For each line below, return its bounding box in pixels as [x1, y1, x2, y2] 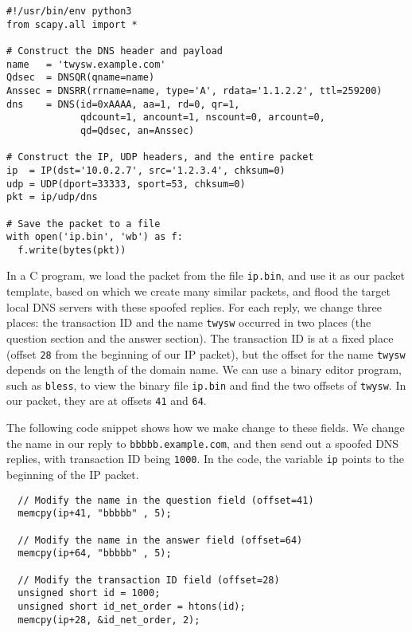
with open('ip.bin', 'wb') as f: [6, 231, 183, 243]
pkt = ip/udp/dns [6, 191, 98, 203]
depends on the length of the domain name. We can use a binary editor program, [6, 361, 402, 378]
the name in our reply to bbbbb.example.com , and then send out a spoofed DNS [6, 434, 399, 451]
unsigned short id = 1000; [17, 587, 161, 599]
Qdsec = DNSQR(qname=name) [6, 72, 155, 84]
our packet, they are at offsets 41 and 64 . [6, 392, 207, 409]
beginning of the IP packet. [6, 466, 139, 483]
